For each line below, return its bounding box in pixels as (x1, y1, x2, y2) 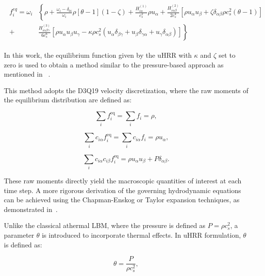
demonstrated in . (4, 204, 58, 214)
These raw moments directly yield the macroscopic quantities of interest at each (4, 176, 242, 186)
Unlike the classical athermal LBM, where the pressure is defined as (4, 220, 206, 230)
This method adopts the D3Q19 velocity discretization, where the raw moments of (4, 85, 248, 95)
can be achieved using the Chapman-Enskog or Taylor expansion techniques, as (4, 195, 240, 205)
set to (218, 50, 235, 60)
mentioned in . (4, 69, 50, 79)
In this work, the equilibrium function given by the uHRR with (4, 50, 192, 60)
